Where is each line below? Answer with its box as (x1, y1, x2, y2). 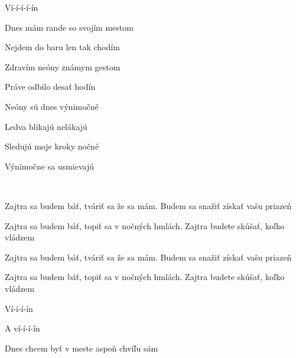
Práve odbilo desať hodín (5, 80, 96, 93)
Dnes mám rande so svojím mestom (5, 21, 134, 33)
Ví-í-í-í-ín (5, 1, 38, 13)
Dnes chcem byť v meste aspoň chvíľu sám (5, 341, 158, 354)
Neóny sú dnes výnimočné (5, 100, 99, 112)
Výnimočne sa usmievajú (5, 160, 95, 172)
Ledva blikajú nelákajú (5, 120, 87, 132)
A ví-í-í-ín (5, 322, 40, 334)
